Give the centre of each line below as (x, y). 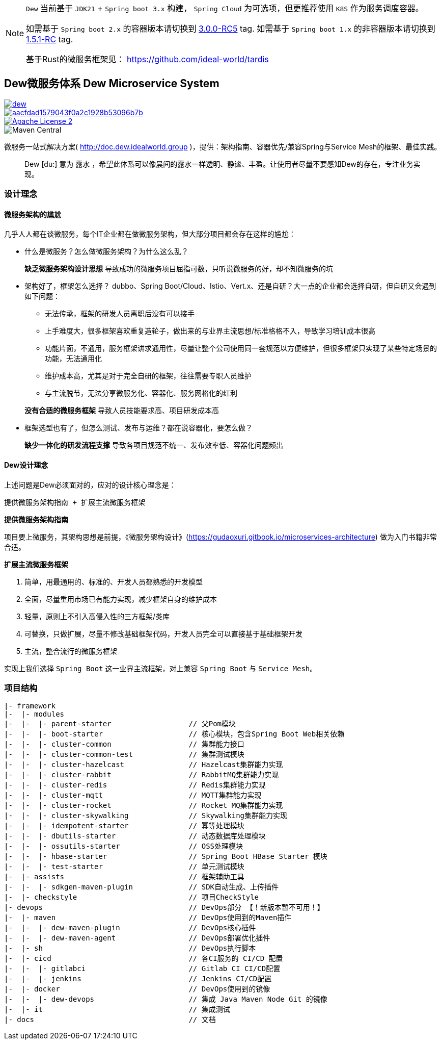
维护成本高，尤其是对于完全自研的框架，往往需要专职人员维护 (148, 376)
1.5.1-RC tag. (50, 39)
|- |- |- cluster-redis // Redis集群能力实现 (135, 785)
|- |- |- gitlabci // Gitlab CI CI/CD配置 (142, 969)
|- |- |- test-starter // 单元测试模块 (124, 867)
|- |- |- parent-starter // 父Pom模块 (120, 724)
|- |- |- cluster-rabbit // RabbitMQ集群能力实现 (142, 775)
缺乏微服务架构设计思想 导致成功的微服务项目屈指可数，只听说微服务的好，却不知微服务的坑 (179, 269)
